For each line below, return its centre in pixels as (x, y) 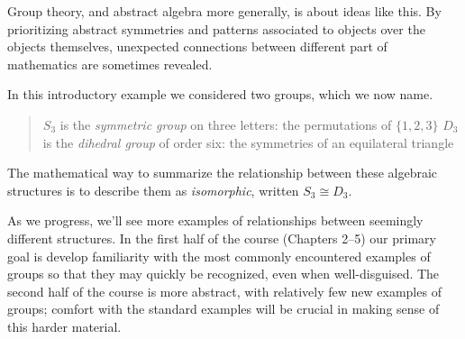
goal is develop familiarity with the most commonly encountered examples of (219, 256)
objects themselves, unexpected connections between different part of (197, 46)
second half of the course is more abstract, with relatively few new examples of (224, 291)
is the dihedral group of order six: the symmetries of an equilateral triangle (248, 142)
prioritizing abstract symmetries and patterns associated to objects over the (216, 28)
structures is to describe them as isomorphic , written (153, 190)
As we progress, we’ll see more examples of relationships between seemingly (215, 220)
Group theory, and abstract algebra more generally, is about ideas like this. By (224, 11)
